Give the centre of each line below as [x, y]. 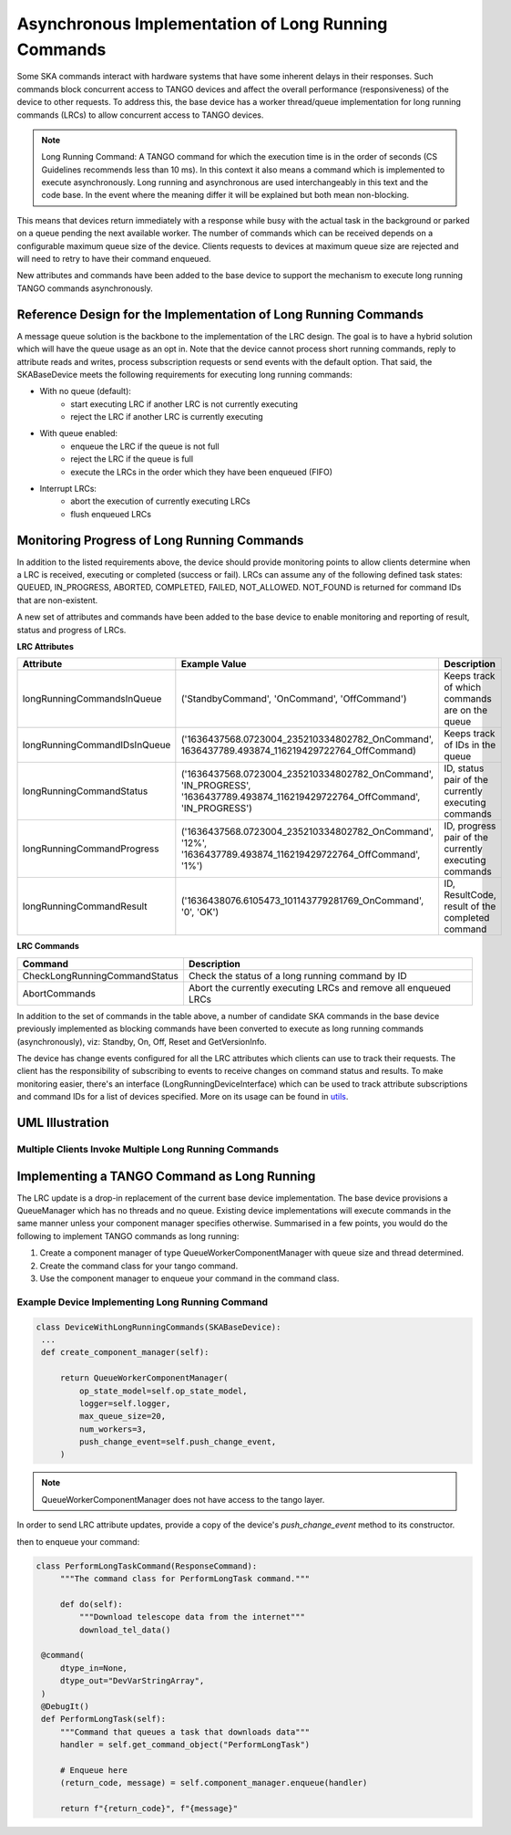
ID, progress [470, 826]
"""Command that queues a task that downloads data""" [185, 1732]
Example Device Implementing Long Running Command [143, 1302]
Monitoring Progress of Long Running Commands [160, 540]
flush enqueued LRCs [111, 514]
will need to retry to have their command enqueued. [114, 259]
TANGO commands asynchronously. [85, 288]
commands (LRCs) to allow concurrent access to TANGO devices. [140, 115]
